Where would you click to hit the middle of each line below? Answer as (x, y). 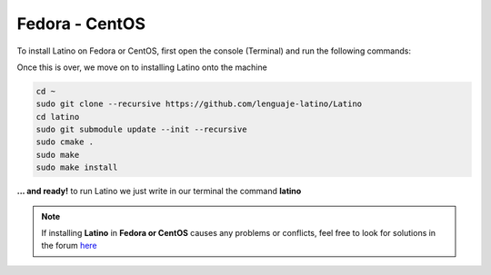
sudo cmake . (65, 142)
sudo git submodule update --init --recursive (141, 130)
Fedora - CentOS (81, 24)
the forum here (69, 246)
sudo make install (77, 167)
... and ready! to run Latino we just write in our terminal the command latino (159, 192)
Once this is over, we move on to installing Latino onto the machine (142, 67)
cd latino (58, 117)
